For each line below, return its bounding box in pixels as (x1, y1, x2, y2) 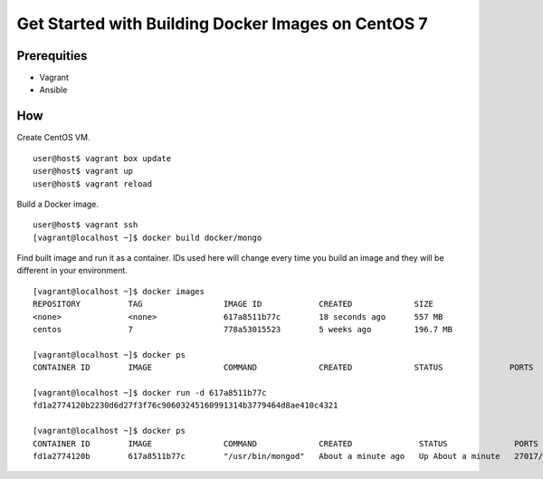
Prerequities (16, 48, 88, 63)
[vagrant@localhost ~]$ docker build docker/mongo (33, 232, 262, 243)
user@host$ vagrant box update (33, 153, 172, 163)
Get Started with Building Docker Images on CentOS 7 (16, 14, 429, 34)
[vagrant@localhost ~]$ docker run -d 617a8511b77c (33, 388, 267, 398)
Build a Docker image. (16, 198, 100, 209)
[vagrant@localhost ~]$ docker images (33, 286, 205, 296)
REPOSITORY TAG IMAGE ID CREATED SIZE (33, 299, 434, 310)
